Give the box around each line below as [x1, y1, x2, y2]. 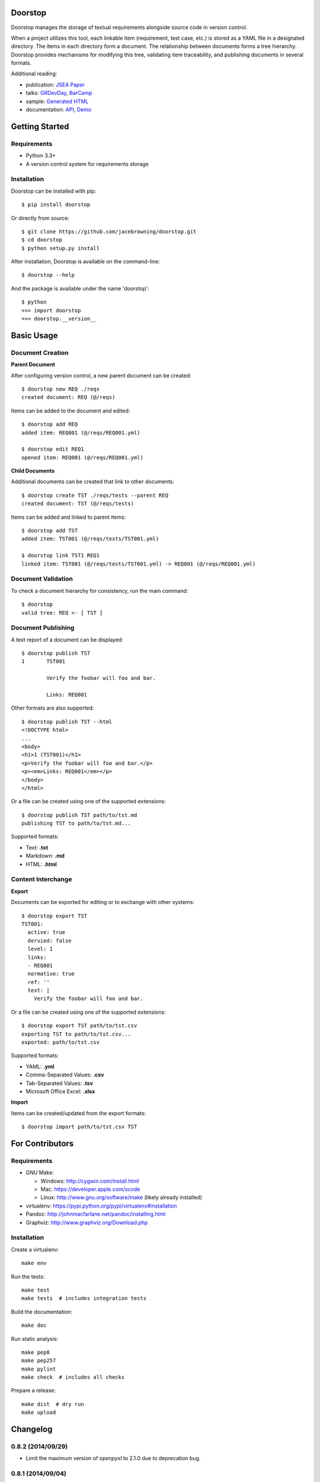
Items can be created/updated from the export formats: [11, 1109, 146, 1117]
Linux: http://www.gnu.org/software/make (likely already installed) [40, 1194, 203, 1201]
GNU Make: [25, 1169, 55, 1176]
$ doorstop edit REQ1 [21, 446, 84, 453]
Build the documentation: [11, 1308, 72, 1315]
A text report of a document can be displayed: [11, 636, 124, 643]
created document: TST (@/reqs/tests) [21, 500, 135, 507]
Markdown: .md [25, 852, 65, 860]
